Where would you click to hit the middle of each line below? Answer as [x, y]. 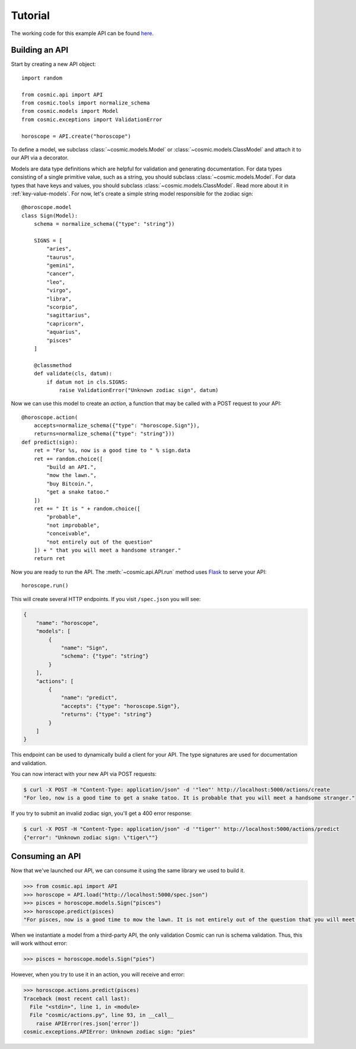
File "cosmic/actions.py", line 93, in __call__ [102, 1015]
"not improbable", [73, 525]
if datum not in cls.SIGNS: [87, 382]
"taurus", [61, 257]
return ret [50, 559]
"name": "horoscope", [67, 623]
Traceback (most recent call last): [77, 999]
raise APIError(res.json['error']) [88, 1023]
